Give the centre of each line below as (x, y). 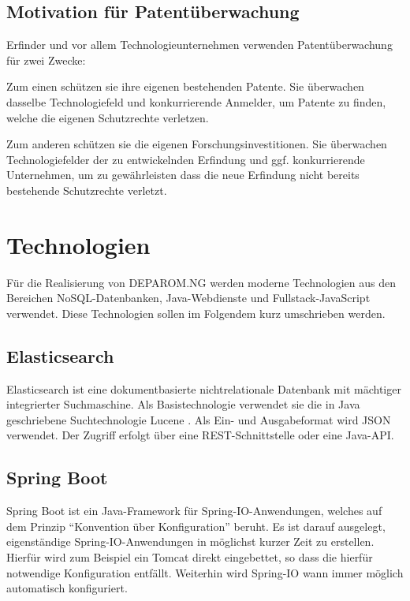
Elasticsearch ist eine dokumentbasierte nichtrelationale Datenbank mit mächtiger (204, 388)
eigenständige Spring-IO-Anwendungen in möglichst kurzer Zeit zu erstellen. (190, 541)
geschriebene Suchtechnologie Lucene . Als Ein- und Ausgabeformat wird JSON (199, 419)
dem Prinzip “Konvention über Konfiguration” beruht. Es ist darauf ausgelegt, (196, 526)
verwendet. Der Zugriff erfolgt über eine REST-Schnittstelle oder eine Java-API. (200, 435)
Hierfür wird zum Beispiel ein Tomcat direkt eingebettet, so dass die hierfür (190, 557)
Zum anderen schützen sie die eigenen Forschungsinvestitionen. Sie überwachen (197, 144)
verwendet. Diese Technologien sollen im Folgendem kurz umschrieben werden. (196, 313)
